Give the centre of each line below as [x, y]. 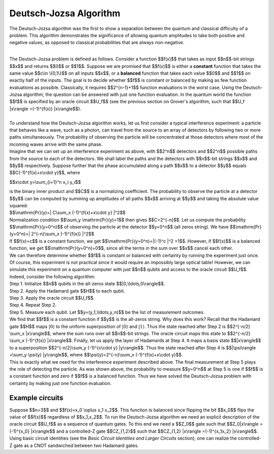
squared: [19, 205]
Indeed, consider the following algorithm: [52, 276]
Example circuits [36, 398]
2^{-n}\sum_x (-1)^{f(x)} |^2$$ [63, 234]
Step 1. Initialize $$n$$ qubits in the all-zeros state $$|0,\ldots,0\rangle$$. [87, 284]
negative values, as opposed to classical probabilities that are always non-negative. [97, 43]
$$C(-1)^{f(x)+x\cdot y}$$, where [45, 173]
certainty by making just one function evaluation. [60, 383]
